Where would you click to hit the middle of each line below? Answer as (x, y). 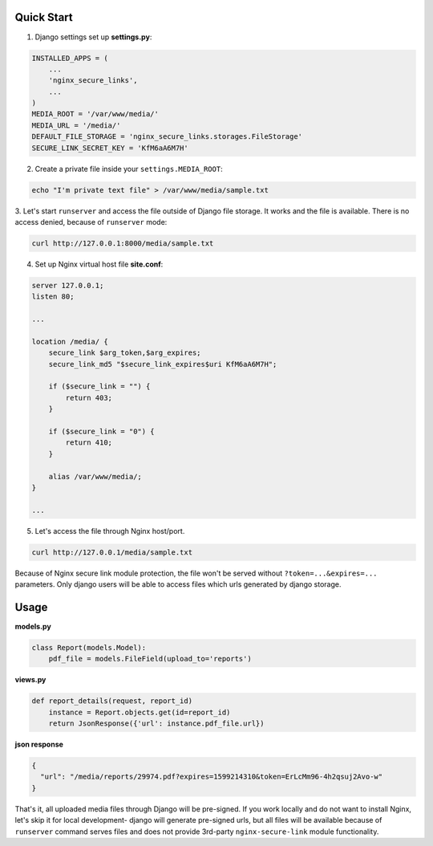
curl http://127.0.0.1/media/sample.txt (112, 552)
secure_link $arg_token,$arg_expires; (125, 353)
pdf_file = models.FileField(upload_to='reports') (150, 659)
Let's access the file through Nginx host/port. (110, 531)
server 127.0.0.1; (68, 285)
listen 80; (53, 297)
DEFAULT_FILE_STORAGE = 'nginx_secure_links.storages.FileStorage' (167, 137)
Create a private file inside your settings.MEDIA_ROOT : (129, 169)
